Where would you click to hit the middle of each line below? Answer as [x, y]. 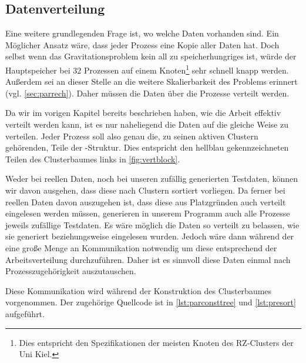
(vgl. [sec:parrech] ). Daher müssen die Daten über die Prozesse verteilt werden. [147, 93]
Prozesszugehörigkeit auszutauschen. [71, 271]
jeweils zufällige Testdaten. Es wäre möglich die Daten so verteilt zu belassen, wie [152, 224]
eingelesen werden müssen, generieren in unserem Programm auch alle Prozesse [148, 213]
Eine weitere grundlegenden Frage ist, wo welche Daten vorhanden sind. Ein [142, 33]
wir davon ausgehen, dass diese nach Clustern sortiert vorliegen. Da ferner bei [145, 190]
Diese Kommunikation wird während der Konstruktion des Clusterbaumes [139, 290]
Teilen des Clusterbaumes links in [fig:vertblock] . [93, 159]
